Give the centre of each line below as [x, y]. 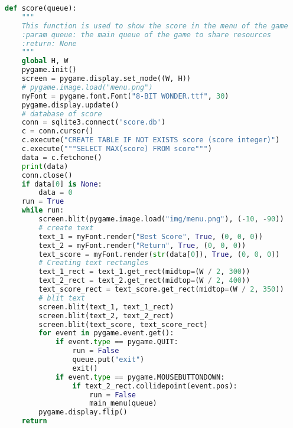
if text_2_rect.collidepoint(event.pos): [155, 386]
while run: [43, 210]
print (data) [45, 166]
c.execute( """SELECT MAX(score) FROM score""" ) [117, 149]
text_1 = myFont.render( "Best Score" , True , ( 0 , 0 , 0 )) [151, 236]
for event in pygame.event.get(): [106, 333]
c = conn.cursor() [58, 131]
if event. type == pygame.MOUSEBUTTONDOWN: [140, 377]
